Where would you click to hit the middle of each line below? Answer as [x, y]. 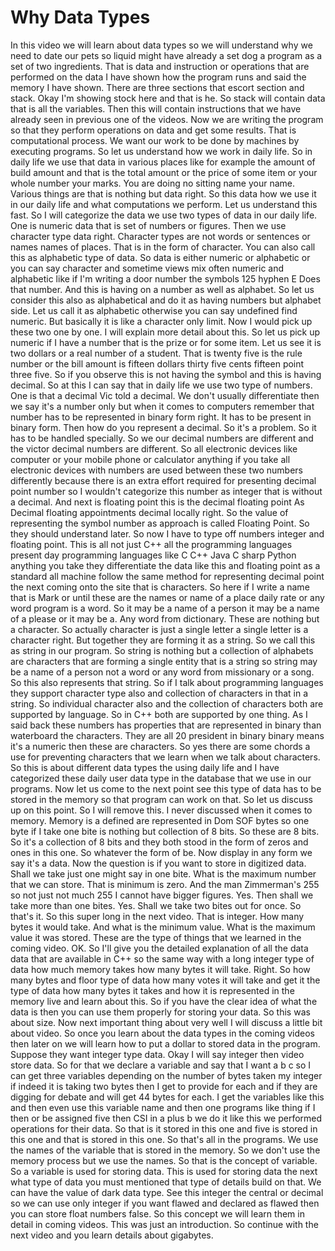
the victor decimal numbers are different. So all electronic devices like [154, 448]
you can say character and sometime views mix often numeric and [147, 268]
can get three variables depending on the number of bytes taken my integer [166, 1075]
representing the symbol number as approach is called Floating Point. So [160, 523]
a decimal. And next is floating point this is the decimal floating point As [157, 502]
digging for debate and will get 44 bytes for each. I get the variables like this [167, 1097]
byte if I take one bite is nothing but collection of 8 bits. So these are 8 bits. [165, 831]
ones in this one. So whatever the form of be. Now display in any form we [161, 852]
